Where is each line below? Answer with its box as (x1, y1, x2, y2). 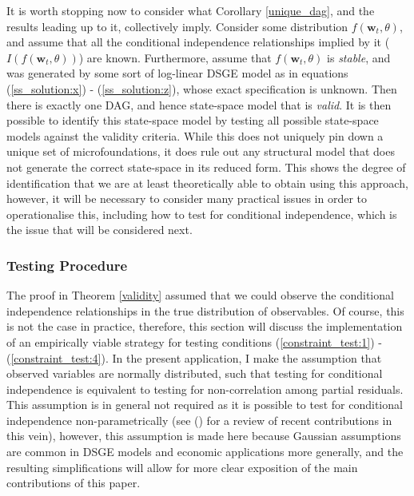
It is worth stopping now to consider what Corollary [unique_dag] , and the (6, 2, 375, 18)
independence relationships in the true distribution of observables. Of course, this (6, 302, 404, 319)
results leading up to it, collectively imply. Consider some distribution (6, 18, 348, 34)
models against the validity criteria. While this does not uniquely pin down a (6, 127, 384, 144)
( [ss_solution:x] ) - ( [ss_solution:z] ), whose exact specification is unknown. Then (6, 80, 397, 97)
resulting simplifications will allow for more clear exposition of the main (6, 458, 358, 475)
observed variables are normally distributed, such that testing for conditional (6, 365, 383, 382)
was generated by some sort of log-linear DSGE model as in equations (6, 65, 348, 81)
